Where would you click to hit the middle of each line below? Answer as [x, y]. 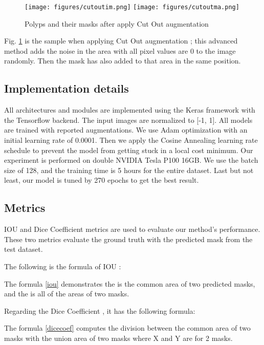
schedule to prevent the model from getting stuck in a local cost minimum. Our [129, 150]
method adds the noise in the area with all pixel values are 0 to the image [120, 50]
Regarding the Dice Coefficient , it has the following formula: [100, 310]
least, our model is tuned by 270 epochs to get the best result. [102, 180]
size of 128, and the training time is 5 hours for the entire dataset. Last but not [129, 170]
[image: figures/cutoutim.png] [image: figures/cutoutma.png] [132, 7]
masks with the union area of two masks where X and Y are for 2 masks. [118, 338]
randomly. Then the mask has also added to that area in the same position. [123, 61]
